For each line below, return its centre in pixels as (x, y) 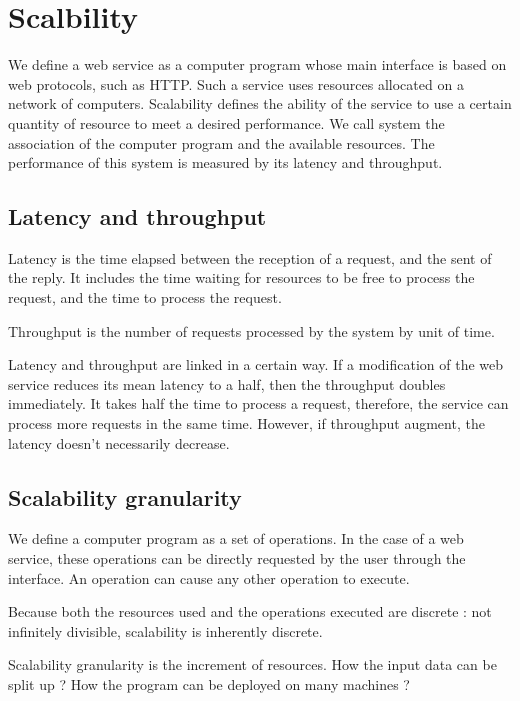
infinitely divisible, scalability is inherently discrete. (165, 630)
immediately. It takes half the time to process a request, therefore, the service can (258, 403)
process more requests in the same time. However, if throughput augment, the (246, 423)
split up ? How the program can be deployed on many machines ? (209, 684)
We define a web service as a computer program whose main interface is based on (257, 64)
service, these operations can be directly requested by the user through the (237, 558)
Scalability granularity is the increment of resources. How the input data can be (252, 664)
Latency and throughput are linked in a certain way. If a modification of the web (256, 364)
